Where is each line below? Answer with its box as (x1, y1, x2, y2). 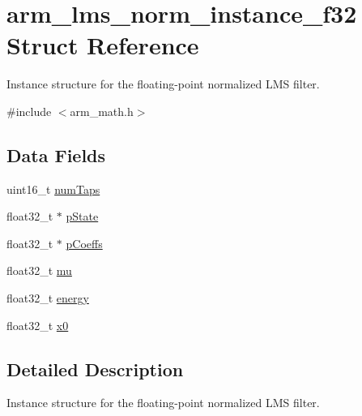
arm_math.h (70, 102, 134, 119)
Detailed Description (6, 356, 184, 381)
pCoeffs (66, 234, 103, 251)
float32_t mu (6, 262, 72, 279)
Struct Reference (6, 28, 199, 62)
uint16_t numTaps (6, 180, 100, 197)
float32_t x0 (6, 316, 69, 333)
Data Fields (6, 142, 106, 167)
